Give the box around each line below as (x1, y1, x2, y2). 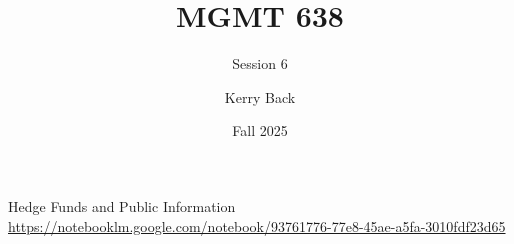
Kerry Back (224, 86, 296, 107)
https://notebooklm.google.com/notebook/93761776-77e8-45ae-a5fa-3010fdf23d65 (8, 215, 506, 236)
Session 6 (232, 53, 288, 74)
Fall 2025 (232, 120, 288, 141)
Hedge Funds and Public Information (8, 195, 236, 216)
